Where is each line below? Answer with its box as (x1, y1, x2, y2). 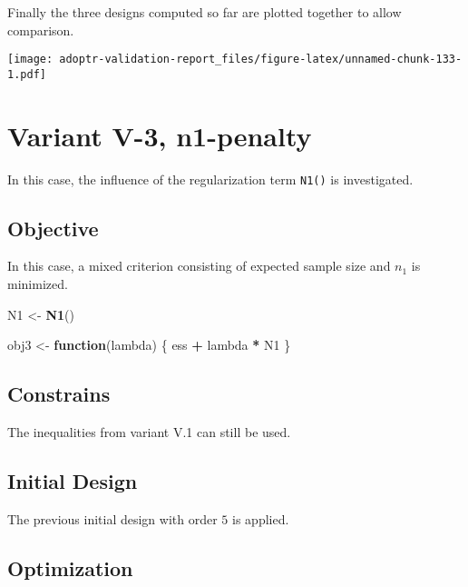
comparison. (7, 20, 74, 39)
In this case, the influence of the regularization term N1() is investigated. (7, 169, 414, 188)
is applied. (232, 509, 289, 528)
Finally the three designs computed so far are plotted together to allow (7, 3, 402, 21)
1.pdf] (7, 67, 46, 81)
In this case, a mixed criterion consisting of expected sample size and (7, 256, 391, 275)
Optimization (7, 553, 133, 582)
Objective (7, 214, 99, 242)
